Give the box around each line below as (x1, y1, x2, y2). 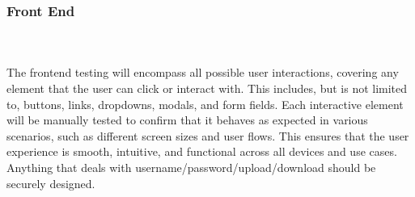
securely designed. (6, 174, 95, 191)
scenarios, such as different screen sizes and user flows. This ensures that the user (6, 127, 409, 144)
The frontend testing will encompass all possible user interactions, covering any (6, 64, 399, 81)
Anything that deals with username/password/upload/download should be (6, 158, 376, 175)
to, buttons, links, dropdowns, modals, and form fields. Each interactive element (6, 95, 404, 112)
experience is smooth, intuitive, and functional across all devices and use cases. (6, 143, 397, 160)
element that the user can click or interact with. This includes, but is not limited (6, 80, 408, 96)
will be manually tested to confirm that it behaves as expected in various (6, 111, 368, 128)
